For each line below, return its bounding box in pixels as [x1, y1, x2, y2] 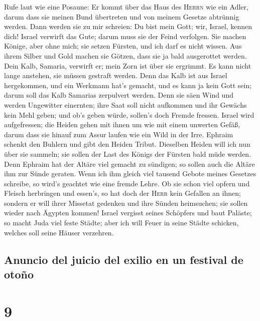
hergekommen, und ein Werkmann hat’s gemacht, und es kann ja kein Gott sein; [4, 80, 252, 90]
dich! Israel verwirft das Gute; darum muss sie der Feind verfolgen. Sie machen [4, 31, 246, 41]
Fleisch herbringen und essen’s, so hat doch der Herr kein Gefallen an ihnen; [4, 188, 241, 198]
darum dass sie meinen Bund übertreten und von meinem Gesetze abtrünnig [4, 11, 239, 22]
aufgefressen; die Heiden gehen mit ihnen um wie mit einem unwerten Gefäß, [4, 119, 240, 130]
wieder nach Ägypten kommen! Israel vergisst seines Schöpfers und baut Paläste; [4, 207, 252, 218]
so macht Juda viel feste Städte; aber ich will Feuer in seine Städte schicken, [4, 217, 239, 228]
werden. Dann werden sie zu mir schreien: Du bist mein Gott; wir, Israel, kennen [4, 21, 252, 32]
